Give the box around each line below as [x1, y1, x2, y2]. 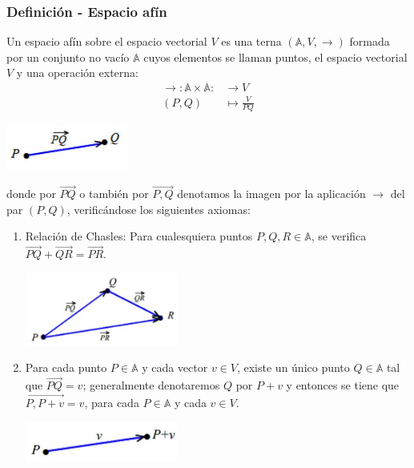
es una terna [221, 33, 282, 50]
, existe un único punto [236, 359, 350, 376]
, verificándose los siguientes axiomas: [66, 200, 251, 217]
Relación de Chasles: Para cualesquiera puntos [25, 228, 253, 244]
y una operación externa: [16, 64, 139, 81]
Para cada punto [25, 359, 107, 376]
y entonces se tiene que [286, 377, 400, 393]
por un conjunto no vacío [6, 48, 130, 65]
